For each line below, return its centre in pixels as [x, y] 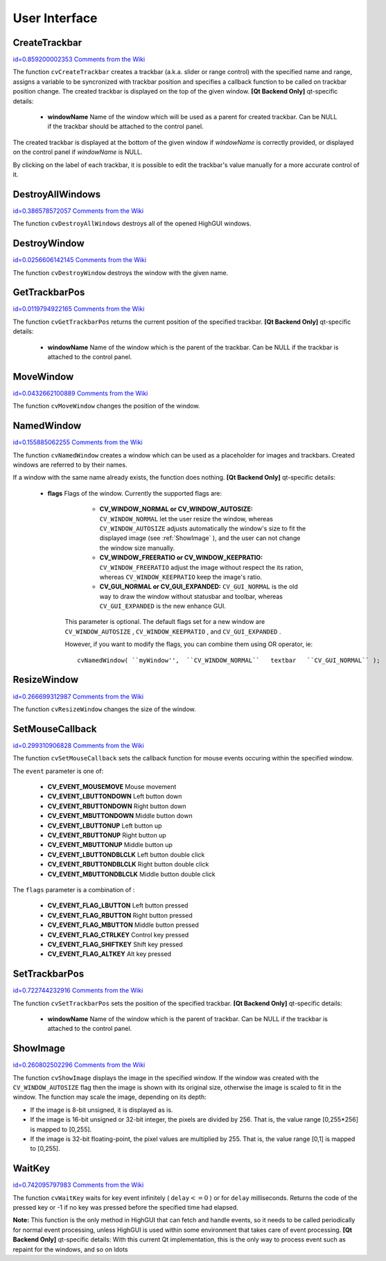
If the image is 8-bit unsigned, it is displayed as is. [102, 1110]
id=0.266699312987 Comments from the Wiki [78, 696]
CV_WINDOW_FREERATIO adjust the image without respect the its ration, [201, 567]
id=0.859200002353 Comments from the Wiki [79, 60]
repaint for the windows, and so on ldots [70, 1249]
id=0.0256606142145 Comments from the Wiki [80, 260]
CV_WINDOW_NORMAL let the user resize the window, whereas [186, 519]
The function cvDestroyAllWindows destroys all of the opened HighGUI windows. [132, 224]
